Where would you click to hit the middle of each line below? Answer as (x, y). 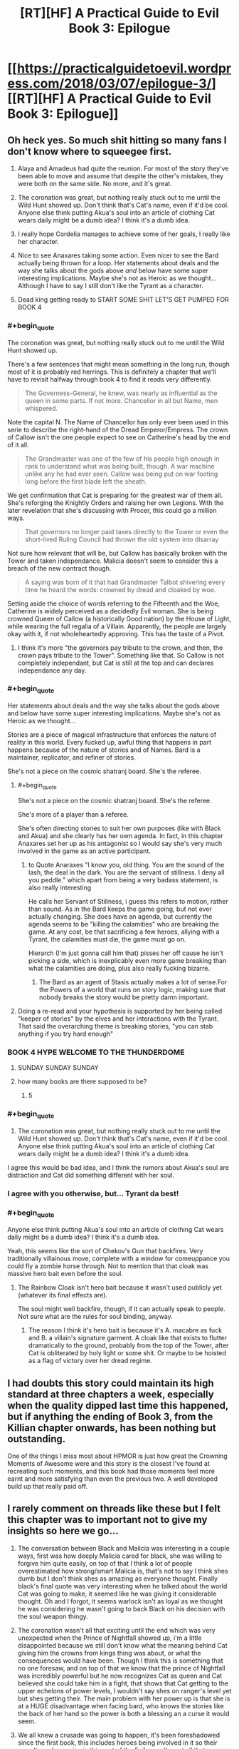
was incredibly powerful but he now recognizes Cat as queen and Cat (120, 1676)
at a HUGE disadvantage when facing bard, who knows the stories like (121, 1705)
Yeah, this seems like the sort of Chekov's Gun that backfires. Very (105, 1251)
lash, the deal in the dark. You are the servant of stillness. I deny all (126, 872)
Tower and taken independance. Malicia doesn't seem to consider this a (113, 561)
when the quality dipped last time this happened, (118, 1406)
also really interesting (60, 887)
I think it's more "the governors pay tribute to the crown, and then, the (120, 648)
